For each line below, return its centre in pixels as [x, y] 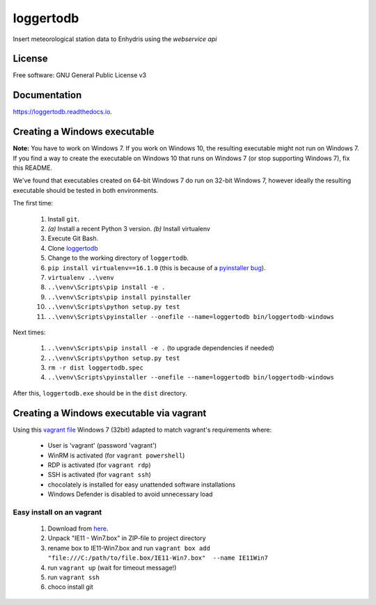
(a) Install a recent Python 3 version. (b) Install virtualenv [129, 229]
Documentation [47, 95]
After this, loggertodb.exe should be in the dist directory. [100, 393]
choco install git [70, 587]
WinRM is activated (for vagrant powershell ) [116, 455]
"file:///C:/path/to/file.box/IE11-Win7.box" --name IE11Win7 [158, 558]
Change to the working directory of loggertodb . [118, 258]
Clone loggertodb [73, 248]
